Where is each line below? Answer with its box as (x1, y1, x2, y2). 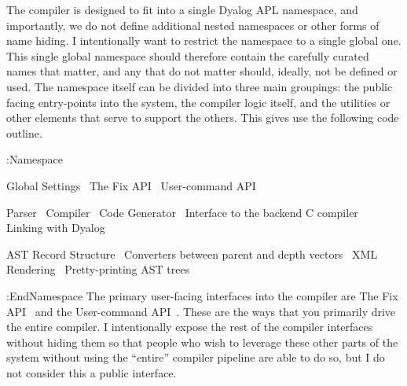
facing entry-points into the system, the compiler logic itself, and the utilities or (6, 94, 390, 110)
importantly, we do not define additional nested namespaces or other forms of (6, 17, 379, 33)
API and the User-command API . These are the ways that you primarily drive (6, 303, 396, 319)
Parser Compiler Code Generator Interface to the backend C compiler (6, 204, 358, 220)
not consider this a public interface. (6, 364, 177, 380)
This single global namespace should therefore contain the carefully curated (6, 47, 369, 64)
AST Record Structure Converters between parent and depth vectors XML (6, 245, 378, 262)
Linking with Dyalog (6, 219, 105, 236)
